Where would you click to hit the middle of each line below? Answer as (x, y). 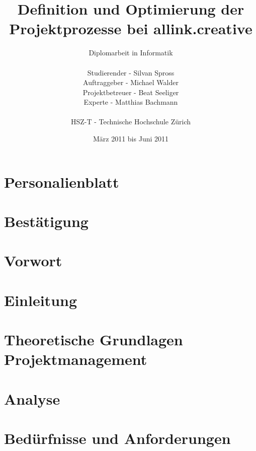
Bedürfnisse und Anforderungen (117, 438)
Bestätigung (46, 221)
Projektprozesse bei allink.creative (131, 28)
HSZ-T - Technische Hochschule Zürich (131, 122)
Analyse (32, 398)
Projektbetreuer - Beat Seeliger (131, 92)
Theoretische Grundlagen (94, 340)
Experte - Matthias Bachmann (131, 102)
